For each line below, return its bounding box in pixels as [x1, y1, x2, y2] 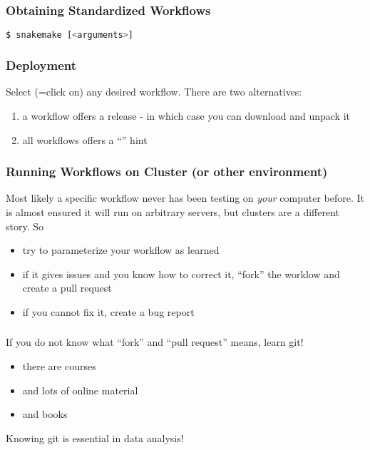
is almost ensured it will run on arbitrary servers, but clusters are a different [6, 204, 339, 219]
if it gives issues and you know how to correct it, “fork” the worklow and [22, 266, 340, 281]
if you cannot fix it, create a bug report [22, 304, 195, 319]
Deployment [6, 56, 77, 74]
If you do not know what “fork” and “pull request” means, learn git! [6, 334, 304, 349]
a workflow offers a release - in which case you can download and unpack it [22, 108, 350, 123]
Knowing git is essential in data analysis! [6, 430, 184, 445]
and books [22, 406, 68, 421]
